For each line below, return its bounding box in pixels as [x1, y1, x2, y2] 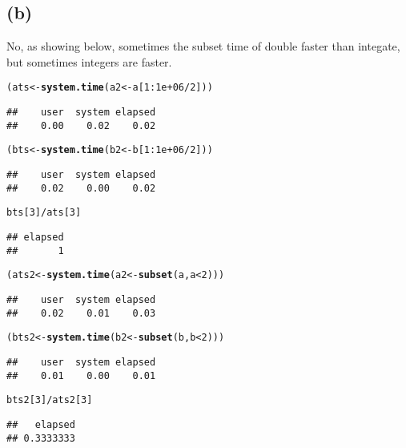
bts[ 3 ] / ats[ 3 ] [6, 207, 82, 219]
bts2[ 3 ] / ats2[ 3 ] [6, 394, 93, 406]
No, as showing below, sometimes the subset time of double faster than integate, [6, 38, 400, 54]
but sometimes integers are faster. [6, 53, 172, 70]
